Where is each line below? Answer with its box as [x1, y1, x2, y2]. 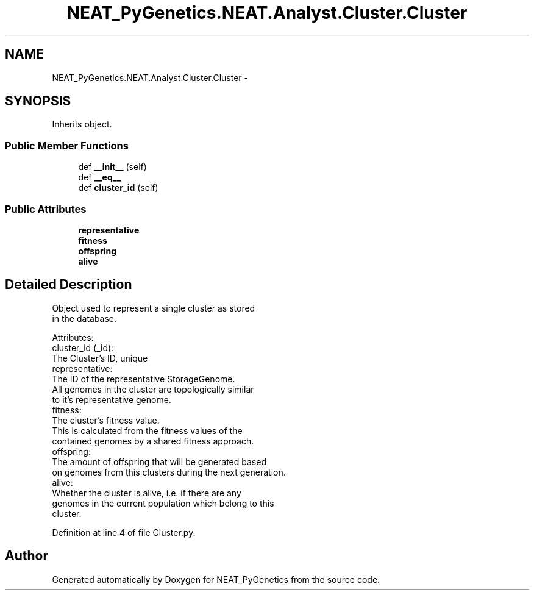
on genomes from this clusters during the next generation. [52, 466, 286, 477]
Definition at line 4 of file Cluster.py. [52, 527, 196, 538]
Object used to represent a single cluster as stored [52, 302, 255, 313]
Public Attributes [5, 202, 87, 215]
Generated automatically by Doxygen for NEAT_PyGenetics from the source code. [52, 574, 380, 585]
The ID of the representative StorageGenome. [52, 373, 235, 384]
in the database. [52, 313, 117, 324]
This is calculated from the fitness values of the [52, 425, 243, 436]
